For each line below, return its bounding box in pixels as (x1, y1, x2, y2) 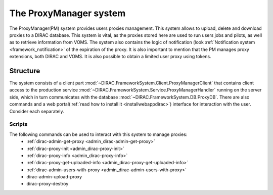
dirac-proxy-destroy (26, 181, 69, 187)
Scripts (9, 121, 28, 128)
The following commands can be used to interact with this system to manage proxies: (9, 131, 188, 137)
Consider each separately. (9, 108, 64, 114)
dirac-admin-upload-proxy (26, 174, 82, 180)
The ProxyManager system (9, 8, 126, 19)
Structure (9, 66, 40, 75)
